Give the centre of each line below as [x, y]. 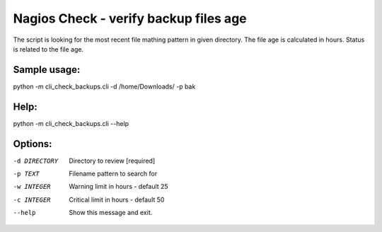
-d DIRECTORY [36, 161]
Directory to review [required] [112, 161]
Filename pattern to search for [113, 174]
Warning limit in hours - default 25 [119, 187]
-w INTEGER [32, 187]
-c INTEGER [32, 199]
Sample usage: [47, 70]
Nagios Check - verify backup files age [130, 18]
